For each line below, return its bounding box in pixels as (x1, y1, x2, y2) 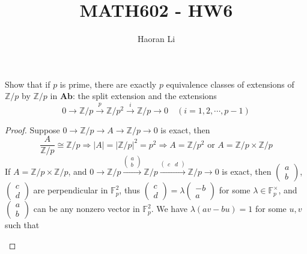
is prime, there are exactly (59, 77, 157, 90)
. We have (151, 202, 187, 215)
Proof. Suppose (5, 123, 60, 136)
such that (5, 219, 40, 231)
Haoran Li (137, 32, 175, 45)
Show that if (5, 77, 50, 90)
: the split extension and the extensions (73, 89, 217, 102)
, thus (119, 184, 141, 196)
